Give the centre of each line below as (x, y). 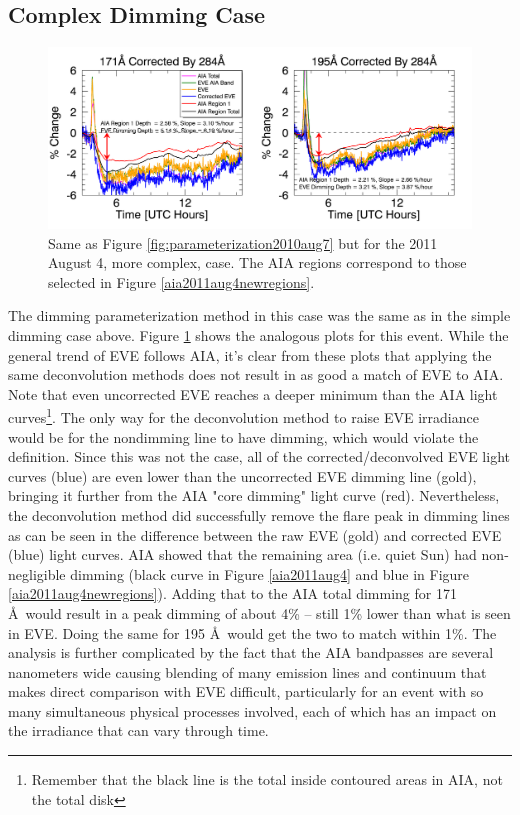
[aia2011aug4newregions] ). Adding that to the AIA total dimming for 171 (232, 593)
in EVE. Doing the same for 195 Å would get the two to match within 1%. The (252, 632)
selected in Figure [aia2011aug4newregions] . (181, 281)
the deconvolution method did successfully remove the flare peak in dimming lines (259, 514)
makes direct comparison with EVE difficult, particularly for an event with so (246, 691)
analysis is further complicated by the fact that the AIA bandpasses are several (251, 652)
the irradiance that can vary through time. (138, 730)
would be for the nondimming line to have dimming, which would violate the (243, 436)
